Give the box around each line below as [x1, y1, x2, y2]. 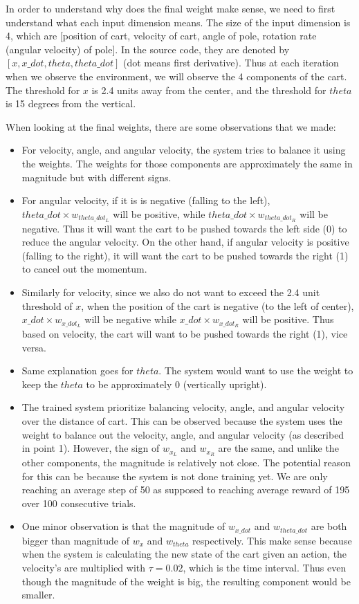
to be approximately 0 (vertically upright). [86, 376, 267, 391]
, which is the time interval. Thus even [183, 560, 347, 575]
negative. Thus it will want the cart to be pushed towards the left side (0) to [21, 221, 347, 235]
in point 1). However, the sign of [21, 441, 160, 455]
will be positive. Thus [242, 312, 334, 327]
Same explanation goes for [21, 363, 134, 378]
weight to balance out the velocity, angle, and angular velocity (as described [21, 427, 344, 441]
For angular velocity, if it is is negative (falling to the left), [21, 193, 270, 208]
